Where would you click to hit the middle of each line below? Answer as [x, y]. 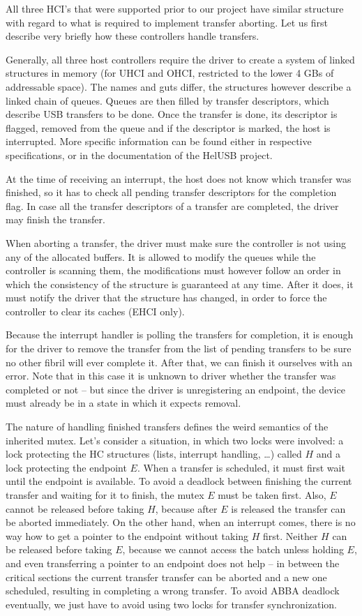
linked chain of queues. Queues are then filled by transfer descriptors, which [167, 100]
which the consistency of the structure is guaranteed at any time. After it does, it [180, 284]
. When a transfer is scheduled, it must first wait [241, 467]
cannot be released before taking [75, 508]
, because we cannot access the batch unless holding [233, 549]
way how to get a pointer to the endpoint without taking [127, 535]
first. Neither [291, 535]
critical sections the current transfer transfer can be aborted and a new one [166, 577]
